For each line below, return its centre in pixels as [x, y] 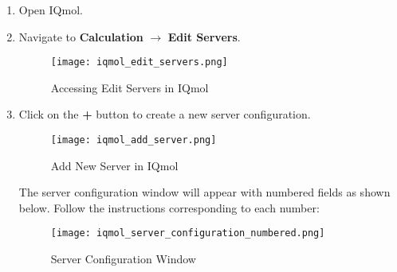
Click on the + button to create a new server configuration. [165, 114]
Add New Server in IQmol [114, 165]
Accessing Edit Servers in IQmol [130, 87]
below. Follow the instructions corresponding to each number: [169, 207]
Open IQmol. [51, 10]
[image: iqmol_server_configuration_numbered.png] [188, 233]
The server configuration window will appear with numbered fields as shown [204, 192]
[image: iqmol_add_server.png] [134, 140]
